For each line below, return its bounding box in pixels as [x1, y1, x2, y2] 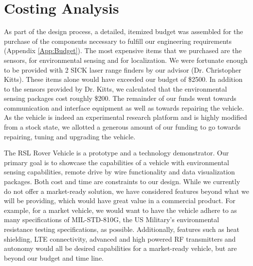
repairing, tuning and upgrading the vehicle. [4, 131, 136, 141]
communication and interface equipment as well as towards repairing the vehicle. [4, 102, 244, 113]
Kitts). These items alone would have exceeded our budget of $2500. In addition [4, 74, 243, 84]
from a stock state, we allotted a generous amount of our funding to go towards [4, 122, 241, 132]
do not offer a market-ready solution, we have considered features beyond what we [4, 186, 249, 196]
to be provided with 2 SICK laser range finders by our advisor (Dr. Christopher [4, 64, 241, 75]
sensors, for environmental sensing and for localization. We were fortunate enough [4, 55, 248, 65]
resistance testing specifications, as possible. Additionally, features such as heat [4, 224, 239, 234]
